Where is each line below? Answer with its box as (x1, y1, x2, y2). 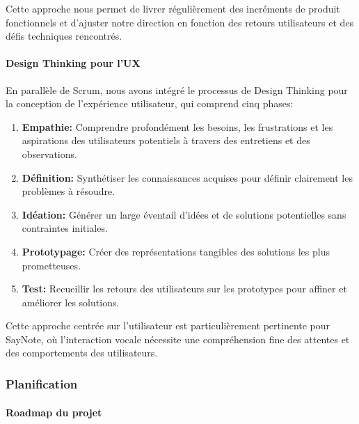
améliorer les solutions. (22, 295, 120, 309)
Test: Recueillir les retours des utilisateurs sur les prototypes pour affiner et (22, 281, 347, 296)
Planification (6, 375, 78, 392)
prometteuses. (22, 258, 81, 272)
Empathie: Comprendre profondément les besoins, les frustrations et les (22, 119, 333, 134)
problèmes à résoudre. (22, 184, 115, 198)
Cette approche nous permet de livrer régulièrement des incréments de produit (6, 1, 340, 15)
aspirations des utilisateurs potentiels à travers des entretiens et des (22, 133, 310, 148)
